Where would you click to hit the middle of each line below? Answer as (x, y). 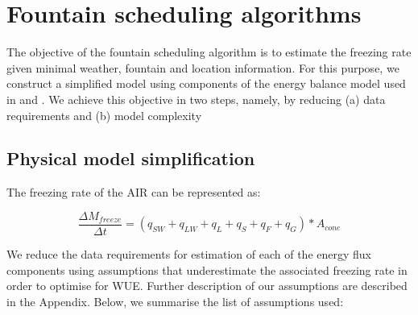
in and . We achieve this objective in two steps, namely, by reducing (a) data (196, 99)
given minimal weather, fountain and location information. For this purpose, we (203, 67)
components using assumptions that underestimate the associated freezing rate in (207, 269)
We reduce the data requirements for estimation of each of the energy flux (189, 253)
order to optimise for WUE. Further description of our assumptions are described (207, 286)
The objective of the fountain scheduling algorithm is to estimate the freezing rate (209, 52)
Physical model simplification (131, 158)
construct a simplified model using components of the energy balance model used (206, 83)
